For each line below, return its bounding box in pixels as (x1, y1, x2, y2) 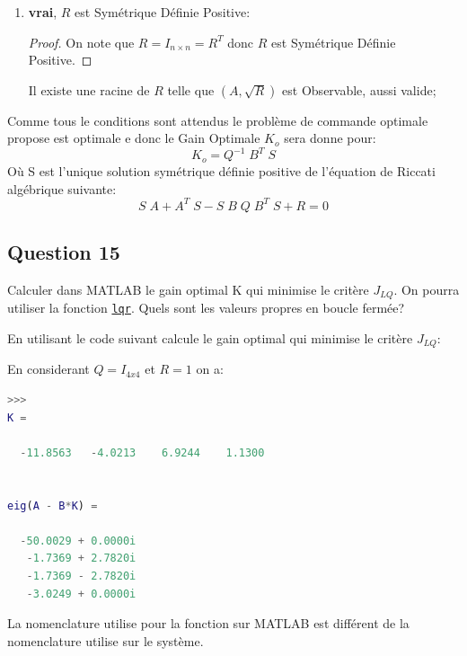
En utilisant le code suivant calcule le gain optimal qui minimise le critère (7, 328, 413, 347)
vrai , (28, 3, 57, 21)
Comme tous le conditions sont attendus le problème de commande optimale (7, 111, 428, 129)
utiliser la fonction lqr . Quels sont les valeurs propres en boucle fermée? (7, 298, 405, 317)
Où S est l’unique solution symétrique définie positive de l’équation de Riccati (7, 161, 436, 180)
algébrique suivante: (7, 179, 117, 198)
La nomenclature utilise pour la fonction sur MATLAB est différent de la (7, 614, 410, 633)
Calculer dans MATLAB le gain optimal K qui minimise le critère (7, 279, 369, 298)
